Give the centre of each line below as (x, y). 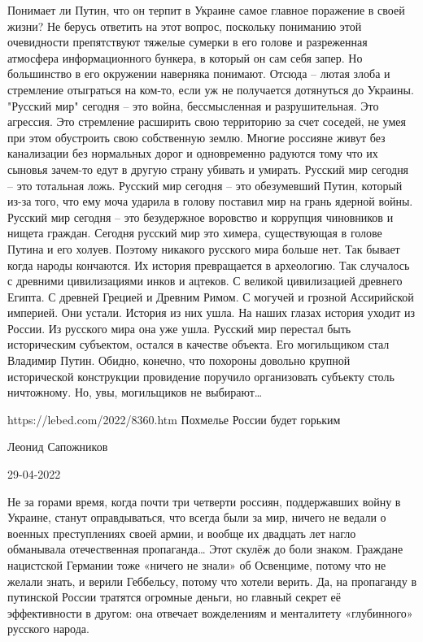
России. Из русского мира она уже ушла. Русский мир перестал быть (179, 328)
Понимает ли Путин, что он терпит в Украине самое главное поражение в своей (206, 10)
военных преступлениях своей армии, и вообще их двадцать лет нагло (182, 533)
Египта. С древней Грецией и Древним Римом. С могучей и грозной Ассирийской (211, 296)
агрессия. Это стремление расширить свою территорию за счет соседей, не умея (207, 121)
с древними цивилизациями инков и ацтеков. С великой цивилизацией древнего (205, 281)
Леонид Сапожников (58, 447)
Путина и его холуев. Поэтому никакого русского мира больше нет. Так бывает (204, 248)
